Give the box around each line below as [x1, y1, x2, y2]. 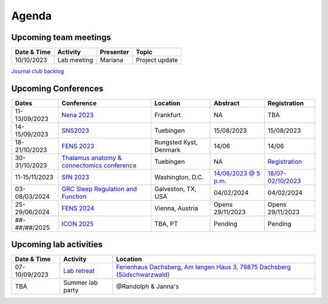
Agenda [11, 9, 52, 22]
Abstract [213, 99, 240, 107]
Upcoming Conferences [11, 83, 104, 93]
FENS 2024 [61, 204, 95, 212]
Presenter [100, 48, 129, 56]
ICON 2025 [61, 219, 94, 228]
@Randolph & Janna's [115, 282, 179, 291]
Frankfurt [154, 110, 182, 119]
